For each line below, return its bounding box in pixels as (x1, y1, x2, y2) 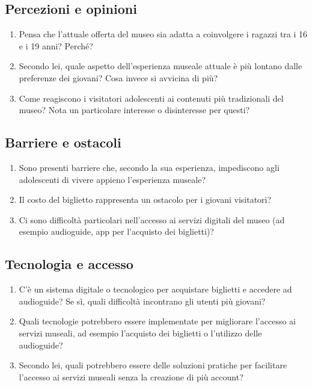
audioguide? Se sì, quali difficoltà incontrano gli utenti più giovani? (19, 294, 266, 307)
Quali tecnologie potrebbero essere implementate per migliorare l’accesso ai (19, 315, 296, 327)
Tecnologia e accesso (5, 255, 133, 273)
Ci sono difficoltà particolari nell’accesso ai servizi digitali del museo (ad (19, 213, 285, 226)
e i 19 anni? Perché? (19, 39, 93, 52)
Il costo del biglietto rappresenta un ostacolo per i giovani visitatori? (19, 193, 272, 206)
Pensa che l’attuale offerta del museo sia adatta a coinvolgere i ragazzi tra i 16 (19, 28, 308, 40)
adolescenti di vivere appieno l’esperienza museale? (19, 173, 206, 185)
